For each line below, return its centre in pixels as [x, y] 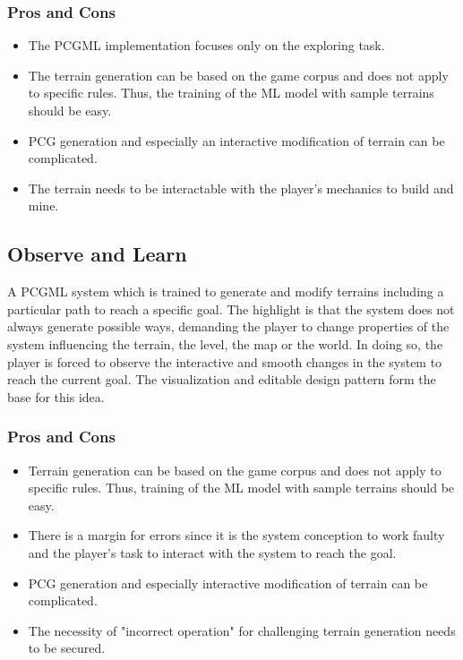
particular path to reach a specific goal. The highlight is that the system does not [231, 309]
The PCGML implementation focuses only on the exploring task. [206, 45]
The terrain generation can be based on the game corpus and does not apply [238, 75]
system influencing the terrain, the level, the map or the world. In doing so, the [225, 343]
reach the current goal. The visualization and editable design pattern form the [222, 379]
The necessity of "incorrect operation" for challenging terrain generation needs [242, 630]
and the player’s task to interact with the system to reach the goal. [212, 552]
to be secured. [67, 648]
